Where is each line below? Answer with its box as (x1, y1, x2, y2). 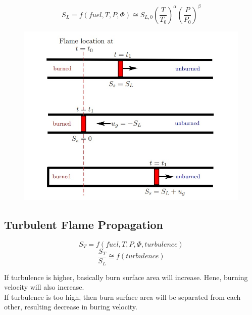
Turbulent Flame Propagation (4, 217, 163, 232)
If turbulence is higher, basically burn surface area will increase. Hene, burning (4, 271, 248, 282)
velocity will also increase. (4, 282, 84, 292)
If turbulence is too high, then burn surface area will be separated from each (4, 291, 241, 302)
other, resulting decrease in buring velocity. (4, 301, 137, 312)
